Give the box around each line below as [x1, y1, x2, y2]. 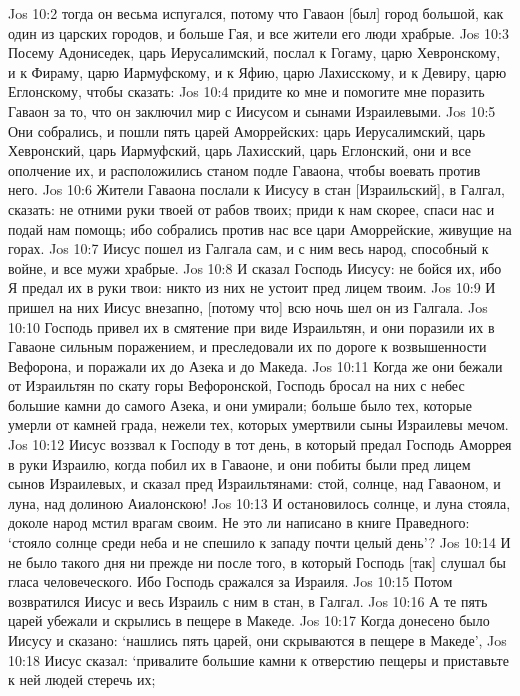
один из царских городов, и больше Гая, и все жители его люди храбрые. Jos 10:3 [8, 22, 509, 43]
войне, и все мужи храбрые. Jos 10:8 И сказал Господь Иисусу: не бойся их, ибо [8, 257, 502, 278]
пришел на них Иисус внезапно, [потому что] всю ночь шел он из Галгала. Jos [8, 296, 488, 317]
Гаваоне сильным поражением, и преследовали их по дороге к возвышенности [8, 336, 487, 357]
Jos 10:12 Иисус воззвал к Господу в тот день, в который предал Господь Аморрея [8, 434, 512, 455]
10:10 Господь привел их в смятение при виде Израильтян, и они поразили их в [8, 316, 495, 337]
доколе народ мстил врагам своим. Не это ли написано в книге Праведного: [8, 512, 470, 533]
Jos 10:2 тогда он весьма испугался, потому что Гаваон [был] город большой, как [8, 3, 504, 23]
